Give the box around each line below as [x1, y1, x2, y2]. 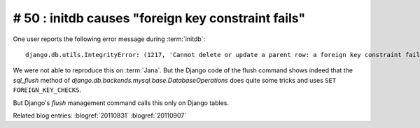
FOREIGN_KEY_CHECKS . [13, 86, 82, 94]
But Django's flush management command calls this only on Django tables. [13, 98, 229, 107]
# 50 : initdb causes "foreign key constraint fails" [13, 10, 306, 26]
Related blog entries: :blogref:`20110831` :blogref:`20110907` [13, 111, 187, 120]
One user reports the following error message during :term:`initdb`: [13, 35, 206, 43]
